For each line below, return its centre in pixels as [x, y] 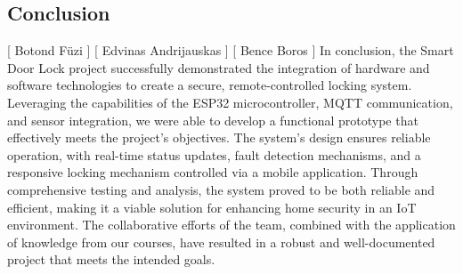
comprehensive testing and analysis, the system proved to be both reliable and [221, 189]
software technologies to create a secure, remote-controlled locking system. [210, 85]
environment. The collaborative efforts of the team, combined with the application [231, 225]
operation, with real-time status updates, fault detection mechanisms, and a [214, 154]
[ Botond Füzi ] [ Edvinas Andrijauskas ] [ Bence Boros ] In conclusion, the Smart [231, 50]
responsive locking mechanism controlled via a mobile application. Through [213, 172]
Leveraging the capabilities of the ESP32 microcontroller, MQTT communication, [230, 102]
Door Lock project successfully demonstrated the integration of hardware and [219, 67]
